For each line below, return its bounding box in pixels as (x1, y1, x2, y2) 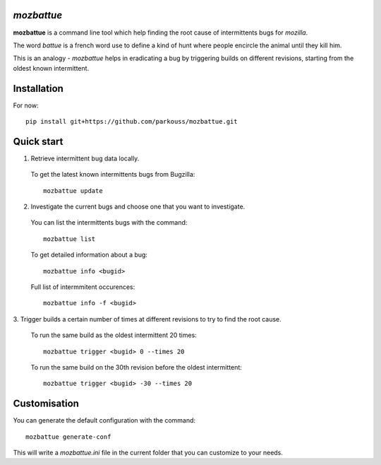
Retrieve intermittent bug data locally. (30, 154, 140, 163)
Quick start (13, 135, 64, 148)
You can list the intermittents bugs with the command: (30, 218, 188, 227)
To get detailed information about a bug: (30, 251, 148, 259)
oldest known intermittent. (13, 64, 90, 72)
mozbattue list (43, 235, 96, 243)
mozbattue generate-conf (25, 432, 111, 441)
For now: (13, 101, 39, 110)
